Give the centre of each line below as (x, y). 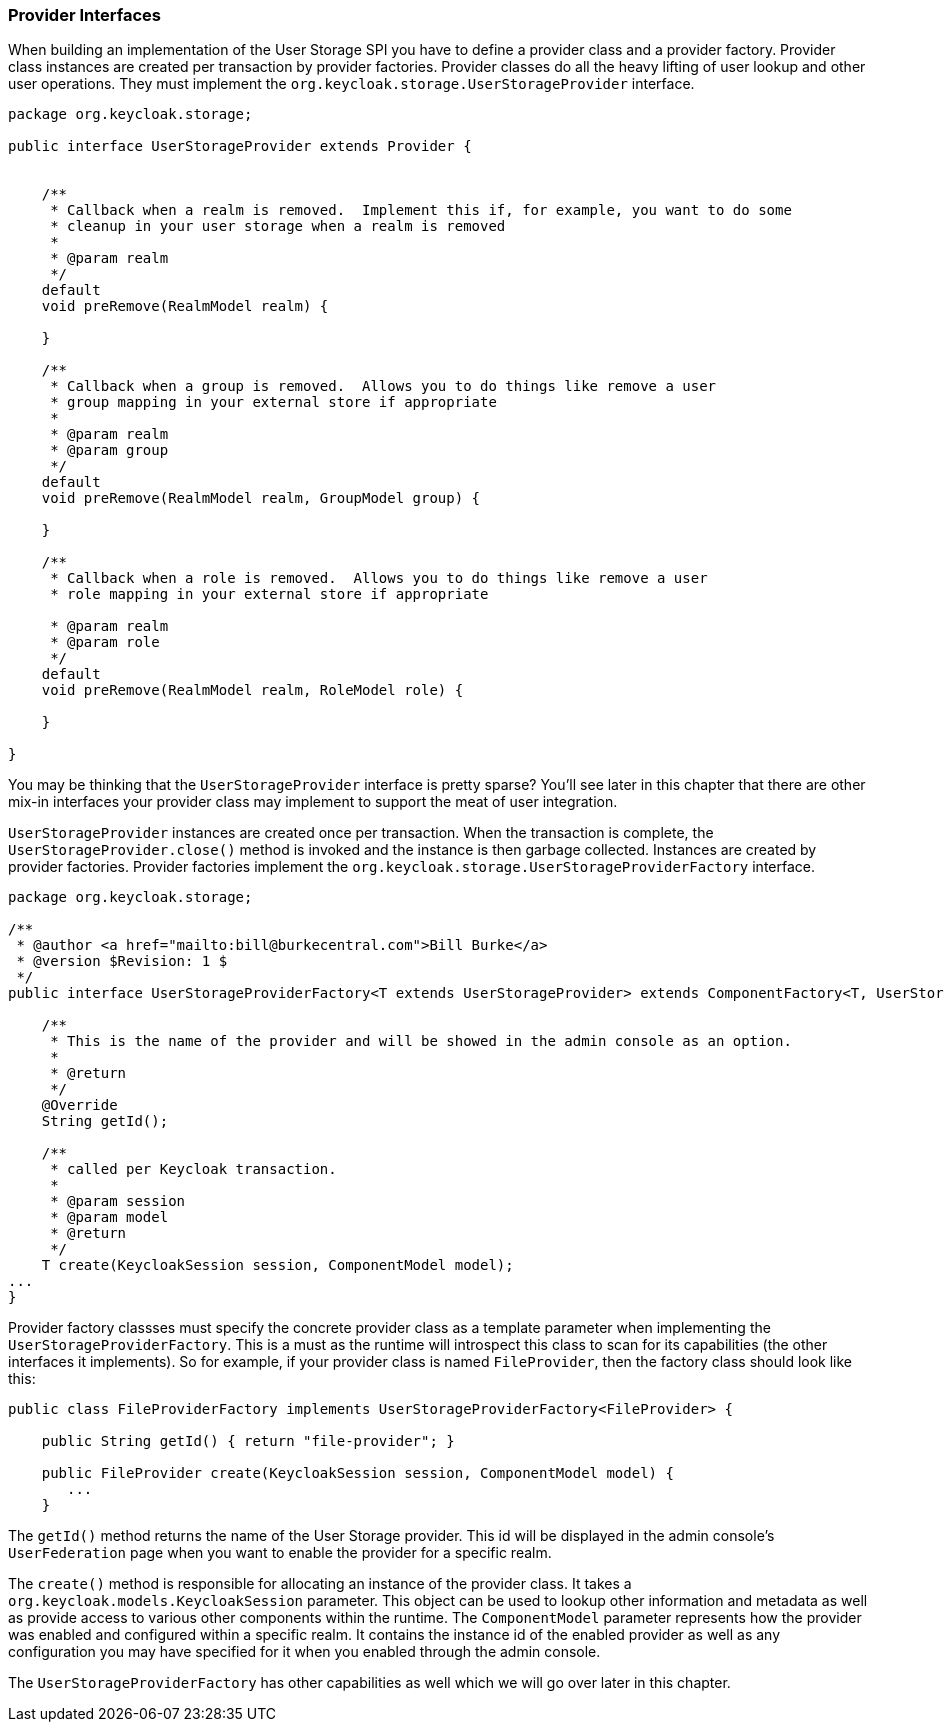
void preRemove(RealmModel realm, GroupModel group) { (261, 498)
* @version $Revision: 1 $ (122, 961)
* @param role (105, 642)
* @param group (109, 450)
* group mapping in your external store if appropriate (273, 402)
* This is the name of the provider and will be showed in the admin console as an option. (421, 1041)
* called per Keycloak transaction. (193, 1169)
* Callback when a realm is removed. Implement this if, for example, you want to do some (421, 210)
